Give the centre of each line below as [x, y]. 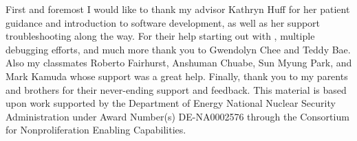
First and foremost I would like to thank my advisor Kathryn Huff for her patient [178, 9]
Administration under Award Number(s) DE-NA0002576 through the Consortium [177, 116]
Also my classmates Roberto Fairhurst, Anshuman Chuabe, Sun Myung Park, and [179, 63]
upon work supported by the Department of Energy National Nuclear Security [171, 103]
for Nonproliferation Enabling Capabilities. [96, 130]
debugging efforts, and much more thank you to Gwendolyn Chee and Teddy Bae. [178, 49]
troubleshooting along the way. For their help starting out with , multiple [160, 36]
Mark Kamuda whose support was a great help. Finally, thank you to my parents [177, 76]
